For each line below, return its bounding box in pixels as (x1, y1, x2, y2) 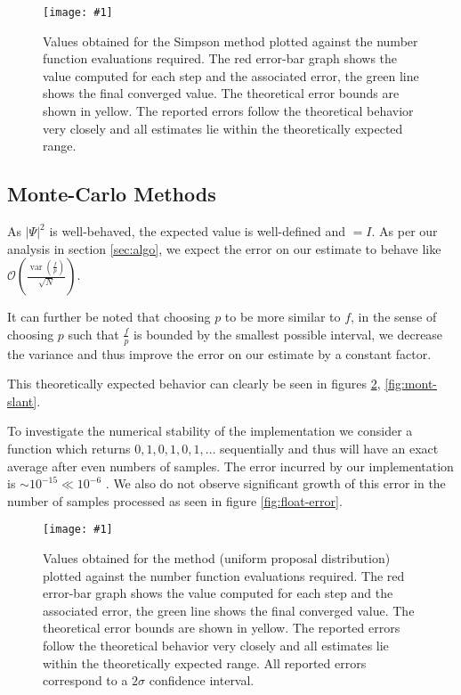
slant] (7, 391, 37, 410)
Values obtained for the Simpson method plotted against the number (43, 31, 418, 50)
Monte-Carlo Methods (7, 180, 216, 208)
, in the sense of (351, 307, 437, 326)
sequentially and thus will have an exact (220, 439, 439, 457)
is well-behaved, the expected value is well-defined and (49, 222, 346, 241)
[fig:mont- (384, 374, 437, 393)
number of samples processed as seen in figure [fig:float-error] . (7, 491, 343, 510)
